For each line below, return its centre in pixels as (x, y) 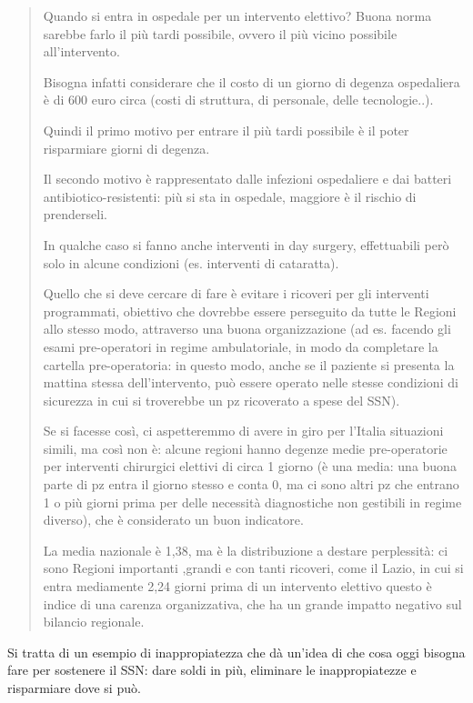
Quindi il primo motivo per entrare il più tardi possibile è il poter (226, 130)
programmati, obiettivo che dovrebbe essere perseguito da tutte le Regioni (250, 311)
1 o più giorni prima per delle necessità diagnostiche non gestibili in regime (252, 502)
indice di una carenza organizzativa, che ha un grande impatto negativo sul (252, 603)
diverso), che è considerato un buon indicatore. (173, 520)
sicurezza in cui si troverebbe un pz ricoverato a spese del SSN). (221, 400)
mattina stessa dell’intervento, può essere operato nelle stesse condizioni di (251, 382)
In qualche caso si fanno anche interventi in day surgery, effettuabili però (246, 244)
